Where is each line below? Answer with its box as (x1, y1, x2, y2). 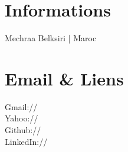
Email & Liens (5, 66, 124, 90)
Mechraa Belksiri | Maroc (5, 32, 97, 44)
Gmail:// (5, 100, 38, 113)
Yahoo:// (5, 112, 38, 124)
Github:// (5, 124, 41, 136)
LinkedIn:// (5, 135, 48, 147)
